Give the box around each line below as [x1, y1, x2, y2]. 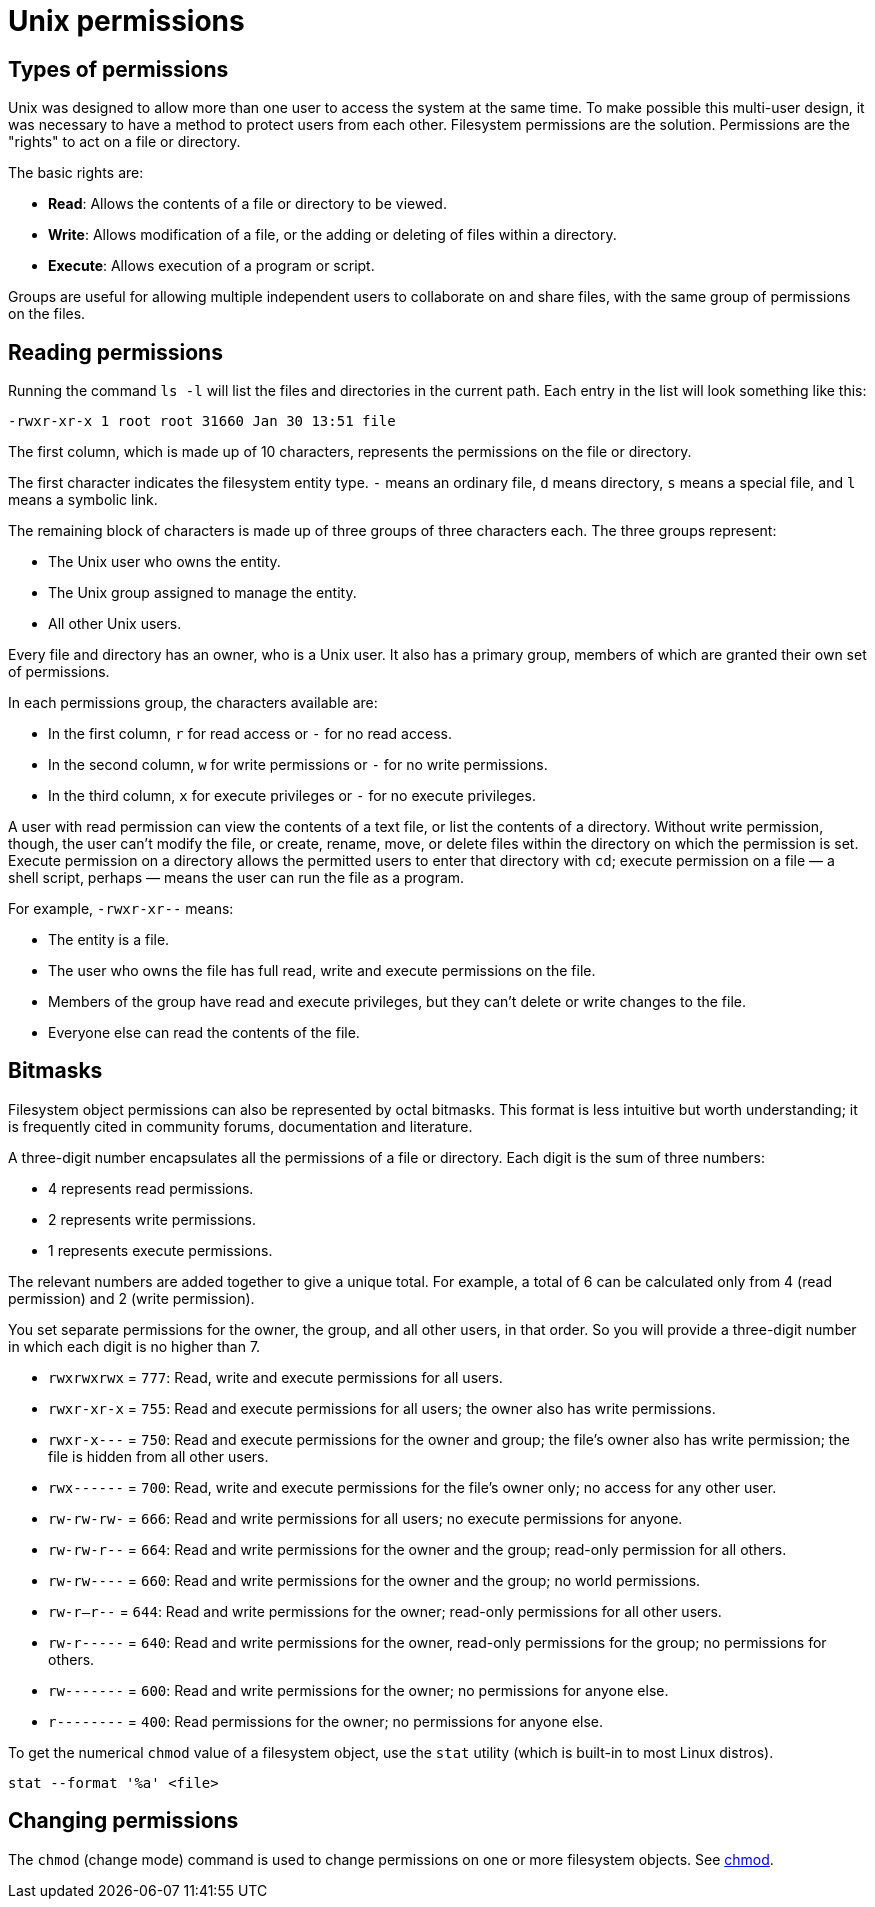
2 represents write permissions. [48, 1210, 256, 1228]
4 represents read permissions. [48, 1179, 254, 1197]
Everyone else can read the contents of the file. [48, 1024, 360, 1042]
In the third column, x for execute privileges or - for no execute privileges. [48, 787, 536, 805]
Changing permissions [8, 1808, 239, 1834]
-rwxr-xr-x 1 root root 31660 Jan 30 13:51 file [8, 413, 396, 430]
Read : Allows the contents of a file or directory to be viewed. [48, 195, 447, 213]
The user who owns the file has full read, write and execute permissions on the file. [48, 962, 596, 980]
